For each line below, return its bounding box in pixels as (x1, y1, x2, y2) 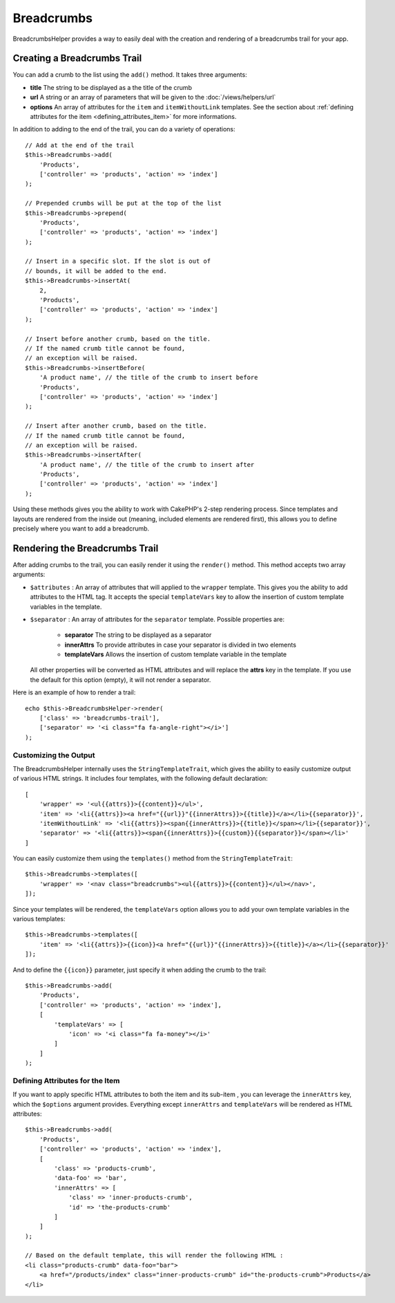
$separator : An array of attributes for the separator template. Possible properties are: (30, 615, 285, 623)
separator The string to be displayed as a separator (64, 631, 212, 639)
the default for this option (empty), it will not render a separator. (30, 675, 211, 684)
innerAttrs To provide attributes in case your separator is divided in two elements (64, 640, 297, 649)
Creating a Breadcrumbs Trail (12, 53, 142, 64)
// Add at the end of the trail (25, 141, 135, 149)
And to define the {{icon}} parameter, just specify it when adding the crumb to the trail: (12, 965, 267, 974)
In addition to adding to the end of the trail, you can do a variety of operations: (12, 125, 235, 133)
